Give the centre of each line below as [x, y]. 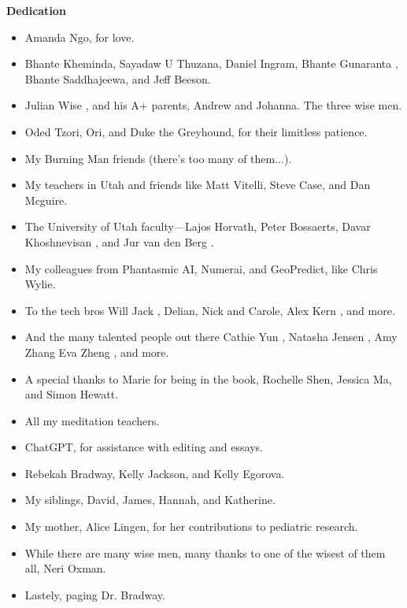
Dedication [36, 10]
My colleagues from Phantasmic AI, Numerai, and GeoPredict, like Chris [201, 268]
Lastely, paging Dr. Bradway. [95, 594]
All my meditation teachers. [92, 420]
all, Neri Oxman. [65, 568]
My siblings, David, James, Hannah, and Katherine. [150, 500]
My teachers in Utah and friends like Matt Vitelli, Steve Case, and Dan [198, 185]
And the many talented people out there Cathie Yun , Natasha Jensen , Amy [211, 337]
